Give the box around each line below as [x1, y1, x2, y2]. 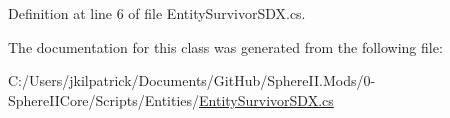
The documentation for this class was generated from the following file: [8, 36, 443, 57]
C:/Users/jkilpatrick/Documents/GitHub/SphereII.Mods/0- [8, 70, 376, 91]
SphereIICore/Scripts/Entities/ [8, 89, 200, 110]
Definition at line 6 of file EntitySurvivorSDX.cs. [8, 3, 306, 23]
